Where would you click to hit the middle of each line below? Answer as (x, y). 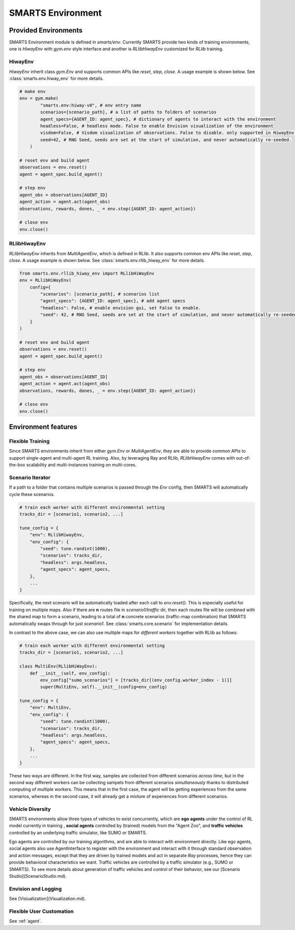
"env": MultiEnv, (51, 708)
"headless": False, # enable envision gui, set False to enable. (120, 308)
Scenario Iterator (30, 478)
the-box (17, 465)
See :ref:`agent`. (26, 921)
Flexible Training (29, 441)
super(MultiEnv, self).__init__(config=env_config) (104, 687)
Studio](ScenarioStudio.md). (38, 876)
